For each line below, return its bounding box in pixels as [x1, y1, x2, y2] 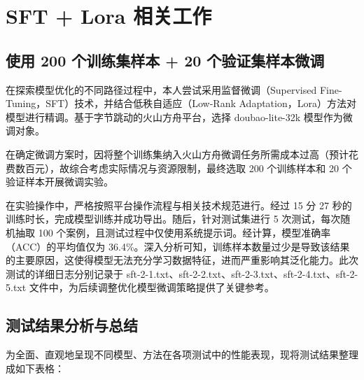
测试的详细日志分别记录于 [6, 266, 123, 281]
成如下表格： [6, 360, 64, 375]
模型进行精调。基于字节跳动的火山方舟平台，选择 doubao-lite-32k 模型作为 [6, 109, 343, 124]
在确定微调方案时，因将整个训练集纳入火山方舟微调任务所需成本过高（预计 [6, 146, 349, 161]
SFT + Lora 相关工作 [6, 1, 212, 30]
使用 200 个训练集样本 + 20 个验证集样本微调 [6, 49, 325, 71]
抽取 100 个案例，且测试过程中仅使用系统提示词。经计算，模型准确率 [15, 225, 331, 239]
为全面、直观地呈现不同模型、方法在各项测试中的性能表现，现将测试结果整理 [6, 347, 358, 362]
